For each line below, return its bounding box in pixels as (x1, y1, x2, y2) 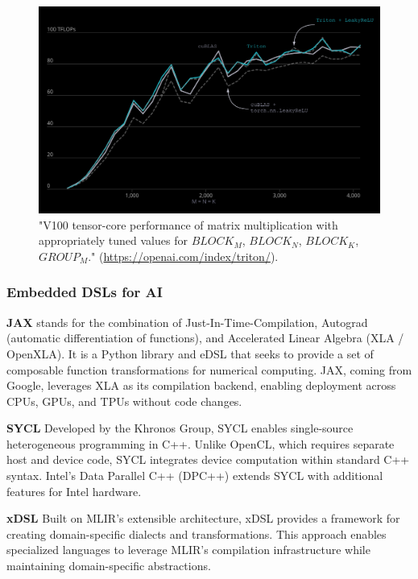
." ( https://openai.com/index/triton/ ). (88, 247, 279, 264)
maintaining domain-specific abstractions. (6, 557, 211, 574)
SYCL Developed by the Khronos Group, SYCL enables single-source (6, 420, 354, 436)
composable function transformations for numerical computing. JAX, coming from (6, 361, 412, 378)
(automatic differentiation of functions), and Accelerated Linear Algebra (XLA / (6, 329, 404, 346)
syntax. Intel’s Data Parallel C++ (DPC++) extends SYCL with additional (6, 467, 383, 484)
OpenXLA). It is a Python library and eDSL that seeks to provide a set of (6, 345, 374, 362)
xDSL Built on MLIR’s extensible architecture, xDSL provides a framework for (6, 510, 400, 527)
